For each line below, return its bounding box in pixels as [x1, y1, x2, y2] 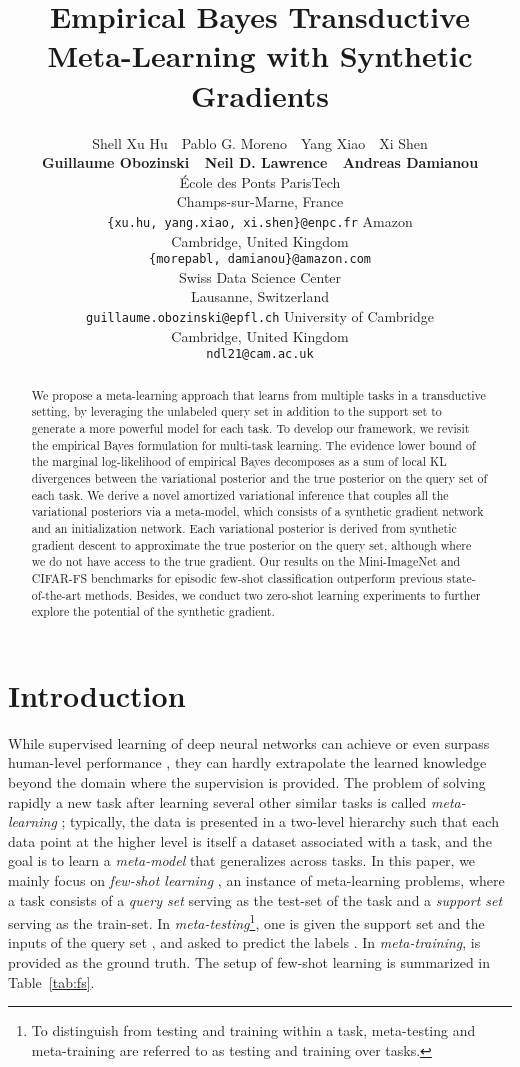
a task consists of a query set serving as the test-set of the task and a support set [8, 889, 503, 910]
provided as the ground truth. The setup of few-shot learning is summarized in [8, 951, 491, 972]
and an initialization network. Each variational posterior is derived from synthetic [31, 519, 457, 536]
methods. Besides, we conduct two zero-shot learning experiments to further [85, 586, 481, 603]
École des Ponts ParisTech [179, 171, 341, 192]
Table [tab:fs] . [8, 971, 95, 992]
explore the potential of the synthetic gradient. [31, 603, 275, 620]
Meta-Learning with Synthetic [47, 35, 473, 76]
